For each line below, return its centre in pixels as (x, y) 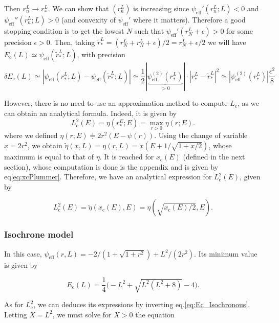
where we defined (31, 135)
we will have (227, 42)
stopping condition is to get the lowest (64, 31)
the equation (155, 314)
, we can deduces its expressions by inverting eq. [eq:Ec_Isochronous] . (142, 304)
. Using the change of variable (201, 135)
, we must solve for (82, 314)
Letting (16, 314)
